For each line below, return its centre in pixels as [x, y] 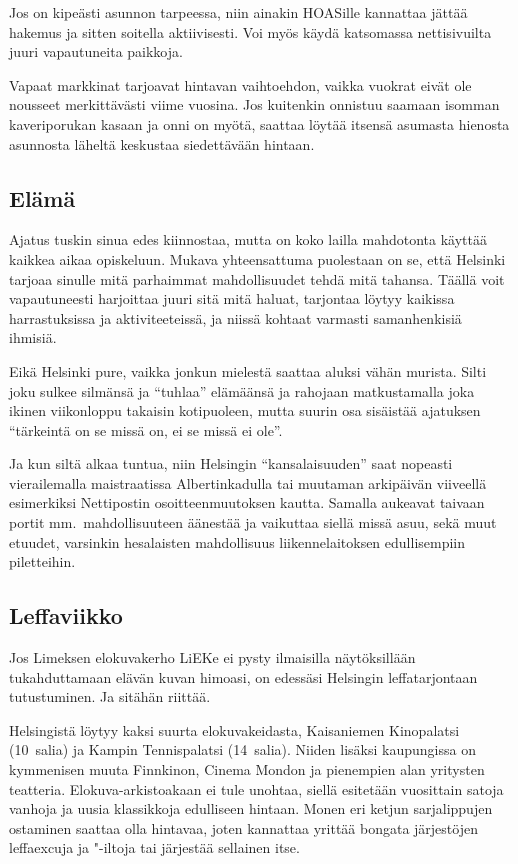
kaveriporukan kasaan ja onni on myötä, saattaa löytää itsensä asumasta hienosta [259, 123]
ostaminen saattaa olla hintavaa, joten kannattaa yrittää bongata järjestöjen [243, 827]
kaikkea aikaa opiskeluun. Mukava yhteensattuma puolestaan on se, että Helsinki [257, 258]
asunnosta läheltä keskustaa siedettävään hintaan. [162, 143]
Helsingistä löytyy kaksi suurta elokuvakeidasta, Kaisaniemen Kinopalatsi [234, 729]
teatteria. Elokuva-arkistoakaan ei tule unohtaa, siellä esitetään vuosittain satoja [256, 788]
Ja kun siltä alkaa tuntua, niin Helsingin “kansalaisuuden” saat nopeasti [231, 463]
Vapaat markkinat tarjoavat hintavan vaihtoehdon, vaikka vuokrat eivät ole [240, 84]
